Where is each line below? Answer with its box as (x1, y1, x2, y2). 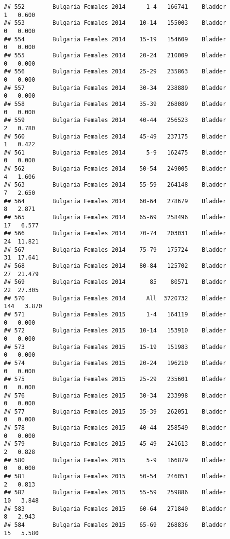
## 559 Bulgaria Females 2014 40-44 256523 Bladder (4, 117, 227, 124)
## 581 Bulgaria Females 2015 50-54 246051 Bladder (4, 473, 227, 480)
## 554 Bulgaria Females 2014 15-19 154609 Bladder (4, 35, 227, 43)
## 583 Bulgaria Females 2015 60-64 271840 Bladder (4, 505, 227, 512)
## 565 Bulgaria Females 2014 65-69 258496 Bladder (4, 214, 227, 221)
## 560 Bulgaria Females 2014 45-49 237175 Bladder (4, 133, 227, 140)
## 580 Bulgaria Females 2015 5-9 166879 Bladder (4, 456, 227, 464)
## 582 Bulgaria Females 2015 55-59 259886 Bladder (4, 489, 227, 496)
